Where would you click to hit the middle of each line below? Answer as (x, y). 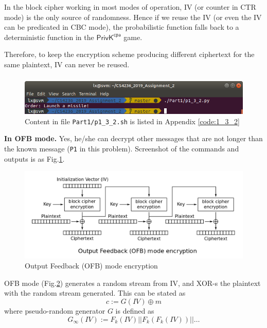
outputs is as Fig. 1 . (34, 158)
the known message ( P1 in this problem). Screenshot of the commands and (122, 148)
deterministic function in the (49, 37)
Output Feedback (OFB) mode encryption (91, 266)
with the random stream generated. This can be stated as (95, 293)
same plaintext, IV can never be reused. (67, 64)
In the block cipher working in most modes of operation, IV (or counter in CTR (130, 7)
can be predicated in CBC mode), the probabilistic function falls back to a (122, 27)
